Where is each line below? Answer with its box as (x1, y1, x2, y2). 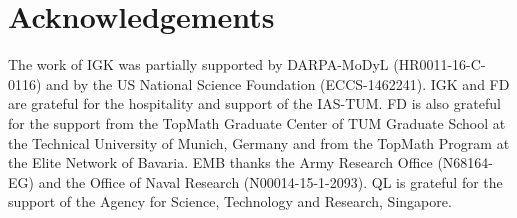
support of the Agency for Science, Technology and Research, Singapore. (8, 191, 452, 212)
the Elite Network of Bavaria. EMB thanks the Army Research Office (8, 152, 433, 173)
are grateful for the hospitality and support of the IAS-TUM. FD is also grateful (8, 93, 501, 114)
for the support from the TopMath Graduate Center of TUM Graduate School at (8, 112, 506, 133)
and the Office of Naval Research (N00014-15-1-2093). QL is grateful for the (38, 171, 503, 192)
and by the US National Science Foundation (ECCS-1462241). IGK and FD (46, 73, 510, 94)
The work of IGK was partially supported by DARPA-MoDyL (8, 54, 389, 75)
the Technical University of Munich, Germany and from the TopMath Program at (8, 132, 510, 153)
